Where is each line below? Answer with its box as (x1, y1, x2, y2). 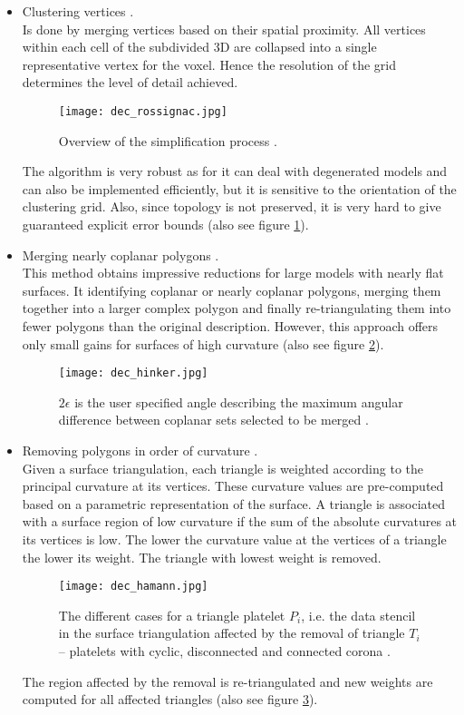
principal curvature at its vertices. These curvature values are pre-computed (22, 476, 444, 495)
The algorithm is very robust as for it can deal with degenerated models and (22, 162, 448, 181)
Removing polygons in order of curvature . (22, 441, 258, 459)
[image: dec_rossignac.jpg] (58, 104, 227, 118)
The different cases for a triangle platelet (58, 605, 285, 624)
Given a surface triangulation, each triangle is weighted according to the (22, 458, 423, 477)
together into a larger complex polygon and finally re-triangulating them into (22, 299, 451, 318)
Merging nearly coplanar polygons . (22, 245, 219, 264)
